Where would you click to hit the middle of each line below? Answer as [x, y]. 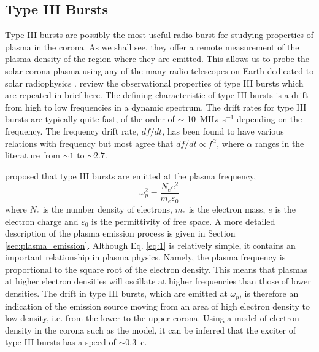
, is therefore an [269, 293]
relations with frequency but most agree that [89, 143]
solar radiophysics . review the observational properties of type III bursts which [154, 83]
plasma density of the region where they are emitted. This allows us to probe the [157, 59]
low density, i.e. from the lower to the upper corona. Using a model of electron [152, 318]
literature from [33, 155]
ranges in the [279, 143]
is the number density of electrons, [107, 209]
